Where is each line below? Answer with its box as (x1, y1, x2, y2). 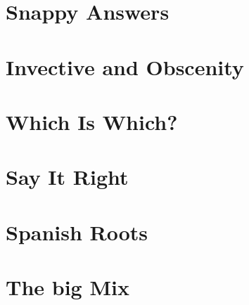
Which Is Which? (6, 107, 178, 136)
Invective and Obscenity (6, 52, 244, 81)
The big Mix (6, 273, 129, 301)
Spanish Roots (6, 217, 148, 246)
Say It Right (6, 162, 129, 191)
